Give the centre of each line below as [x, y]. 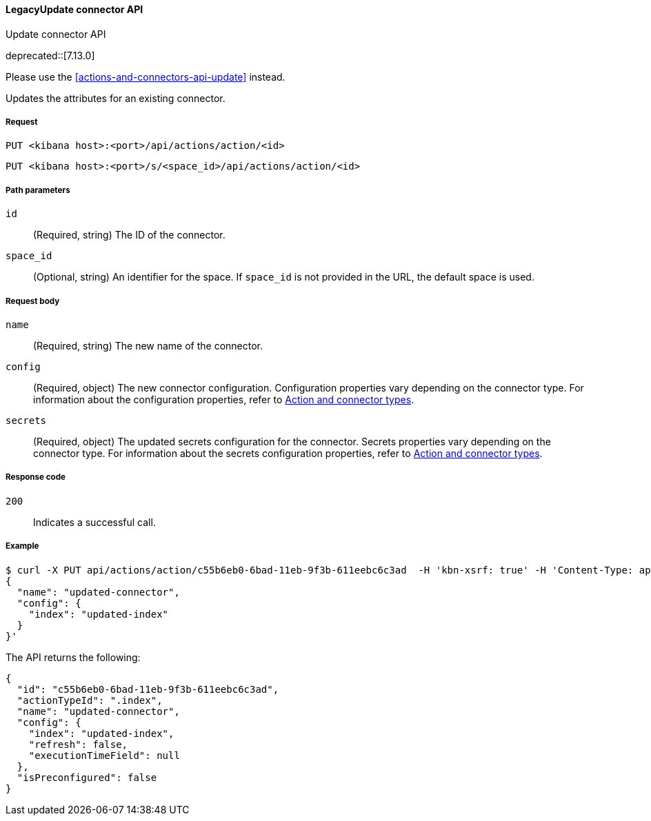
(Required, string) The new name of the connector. [148, 345]
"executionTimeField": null [104, 755]
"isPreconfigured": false [87, 777]
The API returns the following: [73, 657]
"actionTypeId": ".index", [90, 700]
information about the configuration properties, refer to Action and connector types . [224, 399]
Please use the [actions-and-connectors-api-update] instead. [146, 77]
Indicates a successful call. [94, 522]
